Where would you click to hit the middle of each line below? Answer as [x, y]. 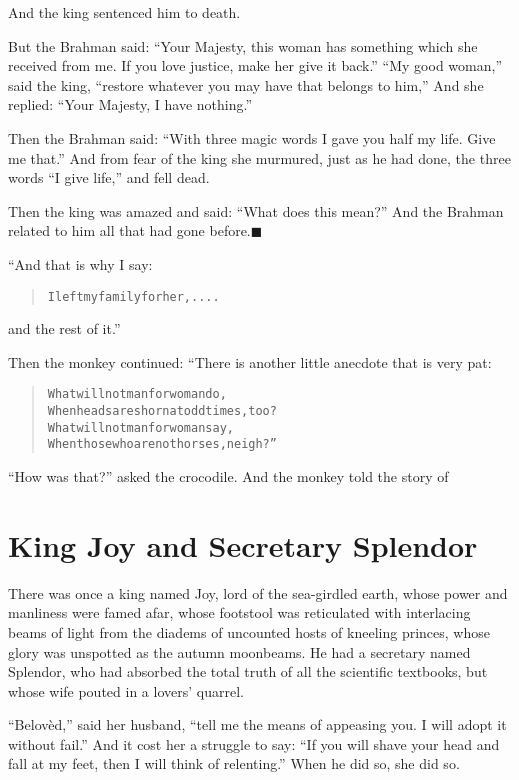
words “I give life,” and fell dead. [109, 177]
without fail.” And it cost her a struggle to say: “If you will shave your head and [254, 743]
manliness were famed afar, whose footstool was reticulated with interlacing [239, 612]
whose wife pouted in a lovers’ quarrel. [126, 690]
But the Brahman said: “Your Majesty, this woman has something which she [243, 45]
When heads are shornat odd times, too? [162, 411]
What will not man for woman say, [140, 427]
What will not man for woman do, [137, 394]
